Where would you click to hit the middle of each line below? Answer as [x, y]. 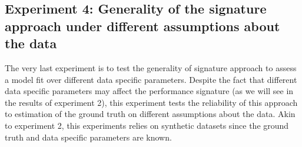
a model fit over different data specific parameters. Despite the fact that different [151, 79]
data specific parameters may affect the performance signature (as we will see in [149, 91]
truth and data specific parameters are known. [88, 137]
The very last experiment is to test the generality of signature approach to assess [151, 67]
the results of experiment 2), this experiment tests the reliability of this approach [151, 102]
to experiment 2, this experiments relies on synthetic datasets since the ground [147, 125]
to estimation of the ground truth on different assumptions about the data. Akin [150, 114]
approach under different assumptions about [142, 26]
